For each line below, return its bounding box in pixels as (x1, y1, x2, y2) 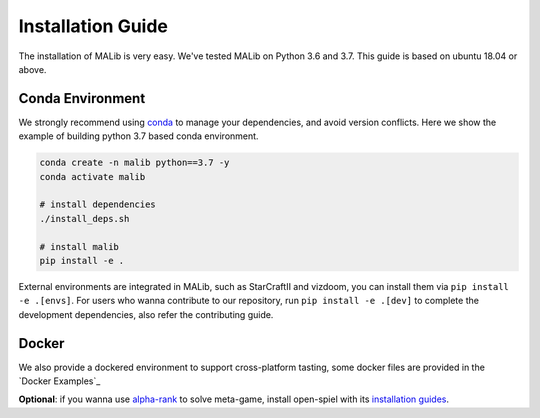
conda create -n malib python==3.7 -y (39, 157, 230, 169)
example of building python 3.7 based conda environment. (18, 130, 259, 142)
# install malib (39, 241, 120, 252)
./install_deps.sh (39, 213, 130, 224)
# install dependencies (39, 199, 157, 210)
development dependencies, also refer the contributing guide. (18, 308, 274, 320)
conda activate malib (39, 171, 146, 182)
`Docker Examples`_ (18, 375, 101, 387)
